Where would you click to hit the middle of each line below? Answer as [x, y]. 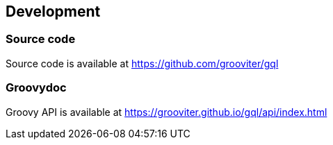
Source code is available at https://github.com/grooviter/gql [142, 63]
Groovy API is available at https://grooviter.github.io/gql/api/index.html [166, 112]
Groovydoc [36, 88]
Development [53, 11]
